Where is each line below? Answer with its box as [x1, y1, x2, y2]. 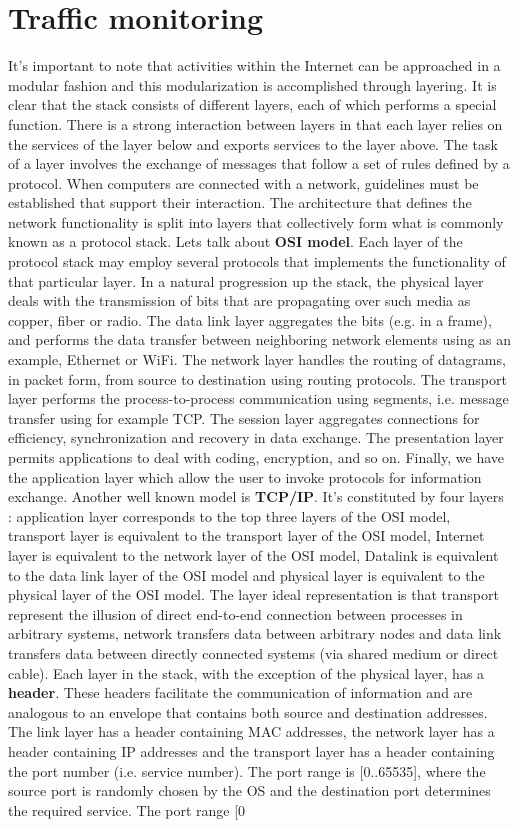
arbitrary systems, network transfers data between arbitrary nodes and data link [8, 623, 502, 644]
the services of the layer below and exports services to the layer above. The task [8, 133, 498, 154]
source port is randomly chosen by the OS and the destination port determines [8, 780, 491, 801]
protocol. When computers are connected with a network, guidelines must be [8, 172, 479, 193]
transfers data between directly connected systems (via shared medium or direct [8, 642, 499, 663]
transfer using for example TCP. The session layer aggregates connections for [8, 407, 480, 428]
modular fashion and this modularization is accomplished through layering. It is [8, 74, 497, 95]
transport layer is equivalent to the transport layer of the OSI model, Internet [8, 525, 485, 546]
